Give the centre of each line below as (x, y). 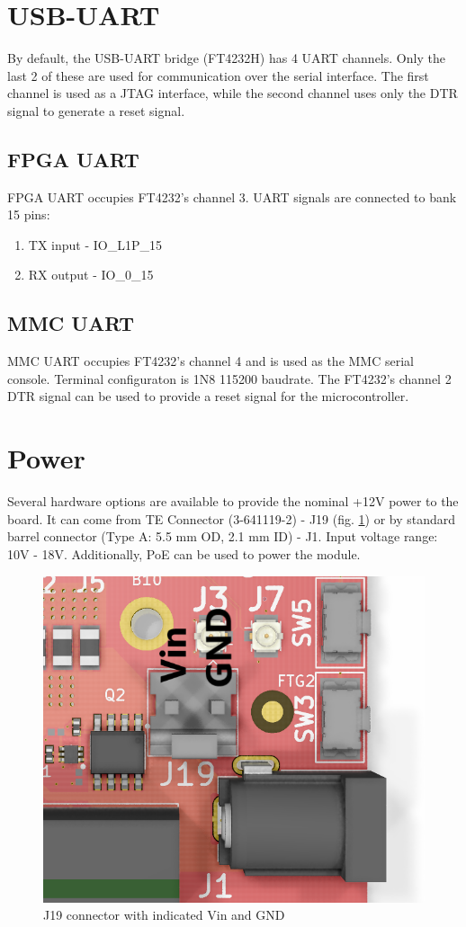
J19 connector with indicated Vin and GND (164, 915)
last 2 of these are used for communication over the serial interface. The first (218, 75)
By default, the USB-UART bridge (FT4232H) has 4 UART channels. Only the (226, 58)
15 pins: (29, 214)
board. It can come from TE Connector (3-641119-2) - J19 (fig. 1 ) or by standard (232, 518)
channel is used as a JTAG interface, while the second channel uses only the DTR (233, 93)
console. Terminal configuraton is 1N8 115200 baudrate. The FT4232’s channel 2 (229, 378)
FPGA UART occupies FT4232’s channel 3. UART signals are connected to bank (232, 196)
